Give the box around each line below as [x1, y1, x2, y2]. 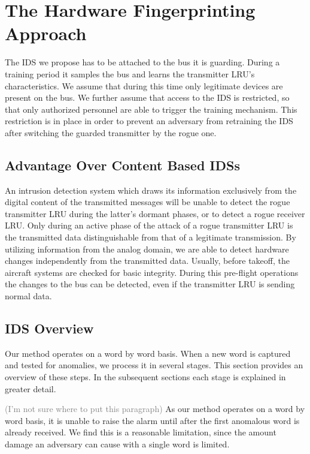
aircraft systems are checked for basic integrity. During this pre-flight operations [5, 266, 299, 278]
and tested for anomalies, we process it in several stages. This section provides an [5, 359, 303, 371]
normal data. [5, 290, 52, 302]
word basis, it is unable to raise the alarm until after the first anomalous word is [5, 414, 300, 426]
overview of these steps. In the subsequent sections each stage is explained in [5, 371, 286, 383]
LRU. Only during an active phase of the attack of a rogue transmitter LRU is [5, 219, 293, 231]
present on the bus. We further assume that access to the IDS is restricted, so [5, 91, 290, 104]
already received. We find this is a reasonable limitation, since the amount [5, 426, 276, 438]
